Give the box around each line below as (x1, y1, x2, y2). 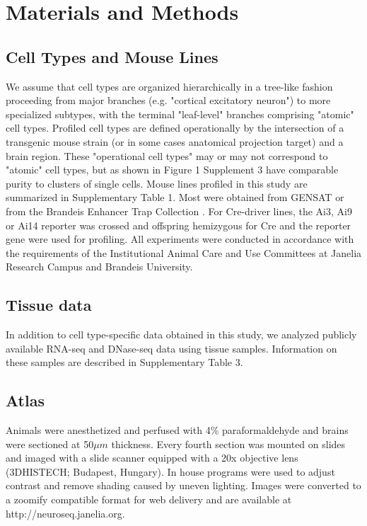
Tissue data (6, 294, 92, 316)
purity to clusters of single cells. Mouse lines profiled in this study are (6, 176, 308, 190)
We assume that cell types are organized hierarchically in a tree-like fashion (6, 79, 333, 93)
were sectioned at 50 (6, 436, 94, 451)
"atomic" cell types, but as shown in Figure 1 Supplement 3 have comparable (6, 162, 339, 177)
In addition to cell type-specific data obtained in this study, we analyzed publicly (6, 327, 357, 342)
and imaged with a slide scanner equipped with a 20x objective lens (6, 450, 298, 465)
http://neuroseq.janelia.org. (6, 505, 125, 520)
